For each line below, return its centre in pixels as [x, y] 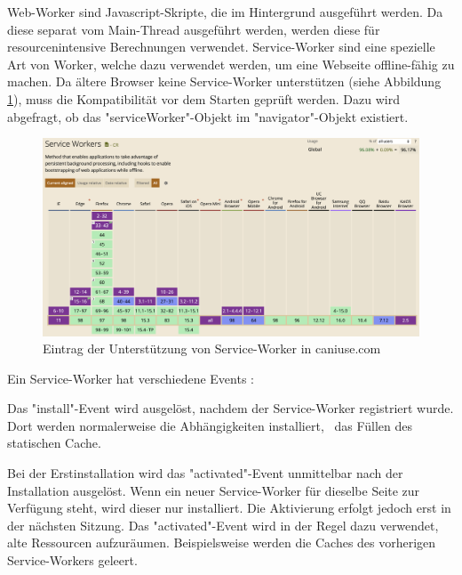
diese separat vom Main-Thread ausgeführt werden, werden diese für [194, 29]
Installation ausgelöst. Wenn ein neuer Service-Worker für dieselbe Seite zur [214, 490]
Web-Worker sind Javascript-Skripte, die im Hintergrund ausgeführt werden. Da [225, 12]
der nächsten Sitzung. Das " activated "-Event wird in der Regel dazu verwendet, [223, 525]
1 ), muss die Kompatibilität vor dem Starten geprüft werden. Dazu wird [203, 98]
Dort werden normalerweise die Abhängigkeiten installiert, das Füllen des [210, 425]
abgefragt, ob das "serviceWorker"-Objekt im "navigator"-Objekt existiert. [208, 116]
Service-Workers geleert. [72, 560]
